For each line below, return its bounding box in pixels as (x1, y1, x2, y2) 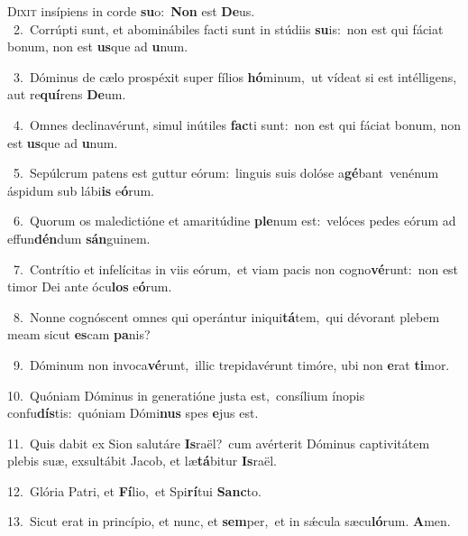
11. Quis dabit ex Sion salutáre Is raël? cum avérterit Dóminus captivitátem (7, 433, 430, 452)
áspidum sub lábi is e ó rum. (7, 180, 155, 199)
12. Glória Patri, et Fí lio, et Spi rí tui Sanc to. (7, 481, 262, 500)
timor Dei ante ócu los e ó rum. (7, 277, 172, 296)
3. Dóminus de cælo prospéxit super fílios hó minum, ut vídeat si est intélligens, (13, 67, 457, 86)
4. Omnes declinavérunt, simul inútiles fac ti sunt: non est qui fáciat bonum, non (13, 115, 461, 134)
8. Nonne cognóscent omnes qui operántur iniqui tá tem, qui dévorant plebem (13, 307, 440, 326)
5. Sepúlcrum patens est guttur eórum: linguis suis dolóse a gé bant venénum (13, 163, 439, 182)
